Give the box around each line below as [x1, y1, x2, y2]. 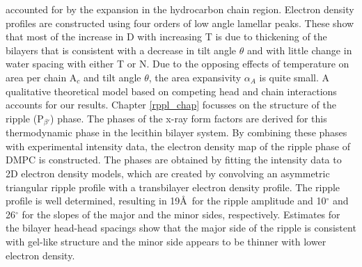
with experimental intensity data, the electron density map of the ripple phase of [6, 138, 351, 153]
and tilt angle [84, 70, 141, 84]
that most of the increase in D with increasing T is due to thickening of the [6, 29, 327, 44]
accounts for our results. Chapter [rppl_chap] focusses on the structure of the [6, 97, 336, 112]
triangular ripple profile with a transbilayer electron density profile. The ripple [6, 179, 340, 194]
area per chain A [6, 70, 77, 84]
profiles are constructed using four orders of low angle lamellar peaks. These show [6, 15, 354, 30]
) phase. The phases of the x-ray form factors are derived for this [50, 111, 327, 125]
